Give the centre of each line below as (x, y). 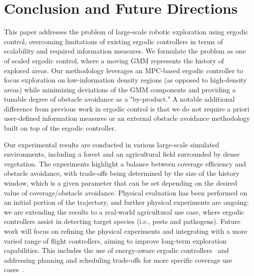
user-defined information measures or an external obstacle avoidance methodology (127, 118)
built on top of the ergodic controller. (60, 128)
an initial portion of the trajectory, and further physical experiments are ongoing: (127, 202)
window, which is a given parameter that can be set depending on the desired (121, 183)
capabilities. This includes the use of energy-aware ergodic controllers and (116, 250)
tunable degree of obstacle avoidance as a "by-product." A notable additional (119, 99)
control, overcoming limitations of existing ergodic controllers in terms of (113, 41)
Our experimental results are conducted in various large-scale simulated (112, 144)
